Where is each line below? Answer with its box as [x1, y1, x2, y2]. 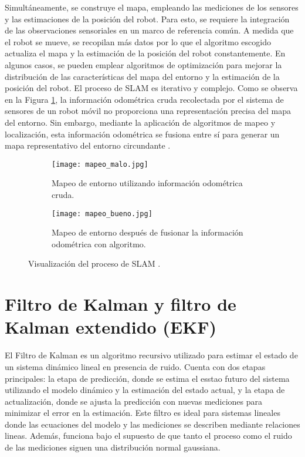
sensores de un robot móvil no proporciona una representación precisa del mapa [5, 105, 291, 117]
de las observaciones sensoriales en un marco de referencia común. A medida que [5, 24, 294, 36]
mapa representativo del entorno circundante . [5, 139, 171, 152]
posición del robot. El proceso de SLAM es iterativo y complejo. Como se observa [5, 82, 298, 94]
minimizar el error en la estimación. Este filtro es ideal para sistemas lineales [5, 406, 280, 419]
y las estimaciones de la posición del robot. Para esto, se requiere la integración [5, 12, 290, 25]
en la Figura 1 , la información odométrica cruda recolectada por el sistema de [5, 93, 284, 105]
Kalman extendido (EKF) [5, 315, 217, 339]
